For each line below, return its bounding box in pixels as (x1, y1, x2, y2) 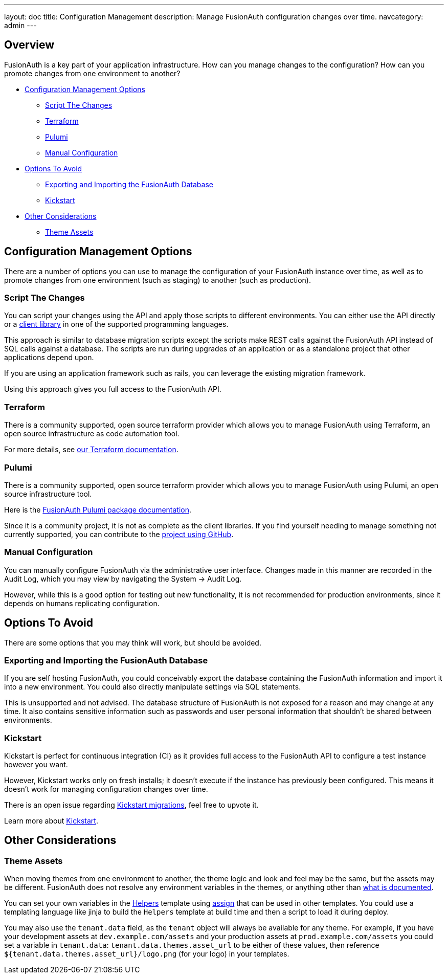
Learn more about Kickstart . (4, 816, 98, 826)
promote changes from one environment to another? (4, 69, 181, 78)
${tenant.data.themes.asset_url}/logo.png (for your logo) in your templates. (4, 949, 289, 959)
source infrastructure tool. (4, 489, 92, 498)
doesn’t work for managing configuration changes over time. (4, 785, 208, 794)
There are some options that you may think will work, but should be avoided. (4, 638, 261, 647)
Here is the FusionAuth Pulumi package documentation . (4, 505, 192, 514)
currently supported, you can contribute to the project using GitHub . (4, 529, 234, 539)
